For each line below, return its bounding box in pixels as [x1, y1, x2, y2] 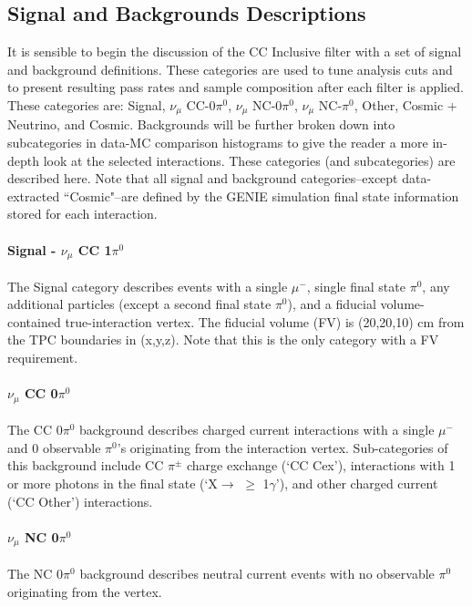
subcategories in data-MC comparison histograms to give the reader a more [7, 133, 428, 152]
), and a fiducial [287, 294, 376, 314]
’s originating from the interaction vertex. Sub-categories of [117, 437, 448, 457]
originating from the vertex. [7, 581, 162, 601]
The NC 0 [7, 563, 64, 582]
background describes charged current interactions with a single [78, 420, 435, 439]
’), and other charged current [275, 474, 438, 493]
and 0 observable [7, 437, 101, 457]
